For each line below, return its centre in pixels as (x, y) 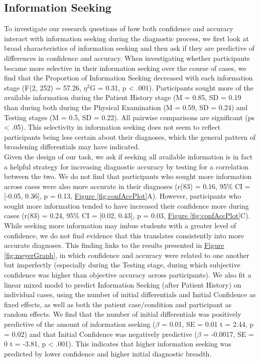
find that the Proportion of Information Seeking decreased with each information (128, 78)
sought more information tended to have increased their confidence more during (126, 205)
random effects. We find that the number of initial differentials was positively (123, 314)
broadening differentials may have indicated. (72, 147)
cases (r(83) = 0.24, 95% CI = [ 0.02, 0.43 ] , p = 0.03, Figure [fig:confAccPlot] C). (127, 215)
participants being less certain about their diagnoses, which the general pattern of (130, 137)
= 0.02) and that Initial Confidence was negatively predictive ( (101, 334)
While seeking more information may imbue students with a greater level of (120, 225)
